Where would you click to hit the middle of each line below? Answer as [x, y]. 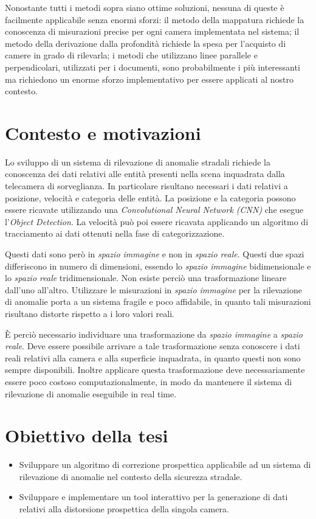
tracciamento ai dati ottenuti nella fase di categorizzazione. [115, 233]
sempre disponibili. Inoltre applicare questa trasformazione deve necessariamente [155, 370]
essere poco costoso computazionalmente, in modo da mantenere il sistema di [149, 381]
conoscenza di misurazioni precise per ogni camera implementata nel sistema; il [152, 31]
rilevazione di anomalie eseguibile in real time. [91, 393]
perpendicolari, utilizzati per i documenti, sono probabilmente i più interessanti [153, 67]
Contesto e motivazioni [103, 132]
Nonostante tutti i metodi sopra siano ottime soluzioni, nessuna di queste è [145, 7]
